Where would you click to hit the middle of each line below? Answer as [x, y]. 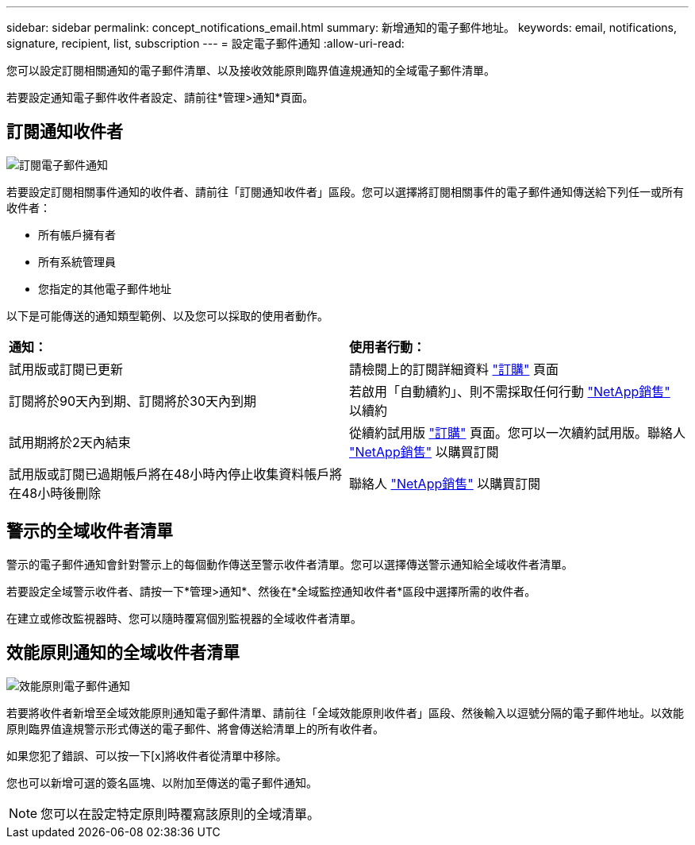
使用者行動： [388, 347]
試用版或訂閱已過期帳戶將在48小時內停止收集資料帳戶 [169, 474]
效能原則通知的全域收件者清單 [123, 653]
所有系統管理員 [77, 261]
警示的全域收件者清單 [90, 531]
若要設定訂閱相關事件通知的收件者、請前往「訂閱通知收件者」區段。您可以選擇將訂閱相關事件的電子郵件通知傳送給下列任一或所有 [345, 191]
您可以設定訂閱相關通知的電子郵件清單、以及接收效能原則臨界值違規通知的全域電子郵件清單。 [251, 70]
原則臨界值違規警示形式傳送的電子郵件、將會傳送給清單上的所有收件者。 [195, 728]
